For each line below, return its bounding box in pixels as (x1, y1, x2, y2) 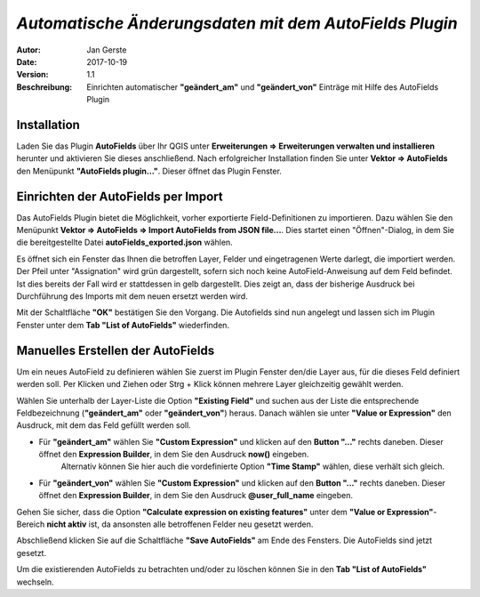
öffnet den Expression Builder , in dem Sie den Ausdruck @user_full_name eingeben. (38, 490, 354, 501)
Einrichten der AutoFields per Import (16, 189, 224, 204)
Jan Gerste (86, 44, 127, 55)
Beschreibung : (16, 81, 73, 93)
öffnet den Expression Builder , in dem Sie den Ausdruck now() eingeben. (38, 449, 309, 460)
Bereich (16, 519, 45, 529)
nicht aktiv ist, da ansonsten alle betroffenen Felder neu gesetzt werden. (46, 519, 314, 529)
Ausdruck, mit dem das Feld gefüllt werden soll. (16, 420, 191, 431)
